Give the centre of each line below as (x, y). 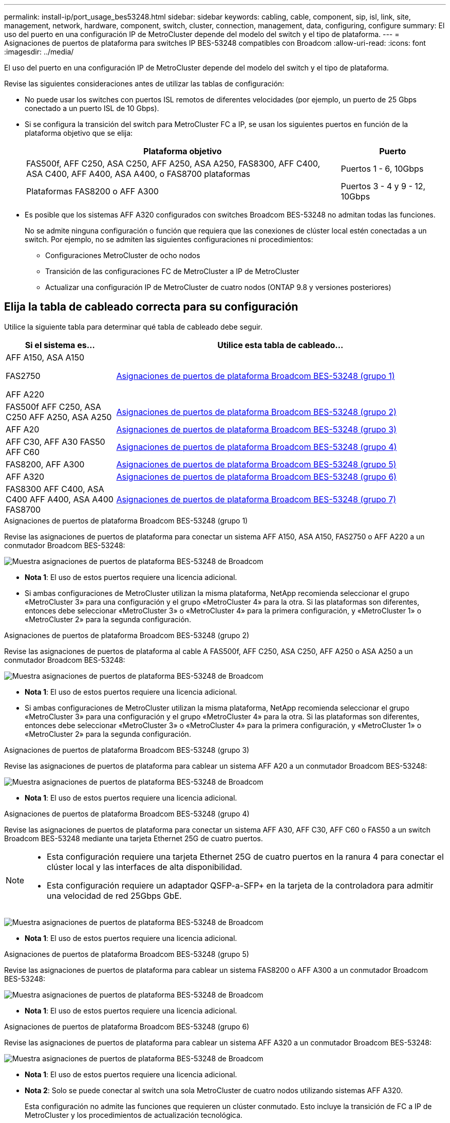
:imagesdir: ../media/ (39, 52)
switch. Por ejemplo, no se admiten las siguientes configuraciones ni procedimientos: (169, 239)
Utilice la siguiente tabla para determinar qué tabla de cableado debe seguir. (133, 327)
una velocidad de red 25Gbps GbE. (114, 895)
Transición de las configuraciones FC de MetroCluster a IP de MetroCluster (172, 271)
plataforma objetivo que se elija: (79, 133)
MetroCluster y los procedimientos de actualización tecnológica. (134, 1115)
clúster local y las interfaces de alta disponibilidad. (145, 867)
